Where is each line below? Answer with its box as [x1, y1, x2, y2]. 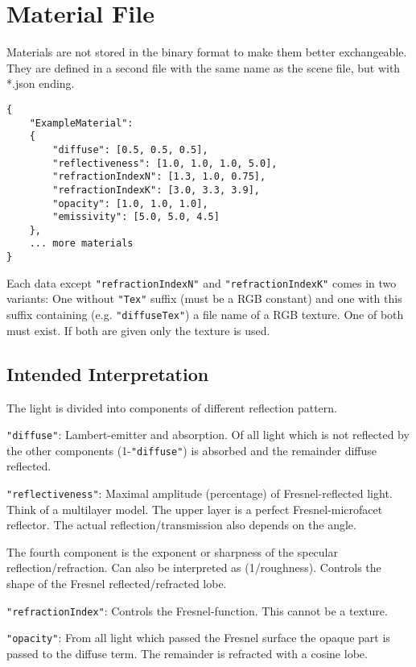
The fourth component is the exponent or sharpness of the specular [6, 543, 338, 560]
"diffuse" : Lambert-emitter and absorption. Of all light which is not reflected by [6, 426, 410, 443]
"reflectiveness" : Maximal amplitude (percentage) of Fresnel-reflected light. [6, 485, 393, 502]
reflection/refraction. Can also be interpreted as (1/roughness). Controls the [6, 559, 381, 576]
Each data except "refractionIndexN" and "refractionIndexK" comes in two [6, 274, 397, 291]
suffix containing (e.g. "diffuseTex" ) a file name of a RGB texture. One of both [6, 306, 404, 323]
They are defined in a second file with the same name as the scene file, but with [6, 59, 401, 76]
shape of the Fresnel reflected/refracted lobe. [6, 575, 227, 592]
